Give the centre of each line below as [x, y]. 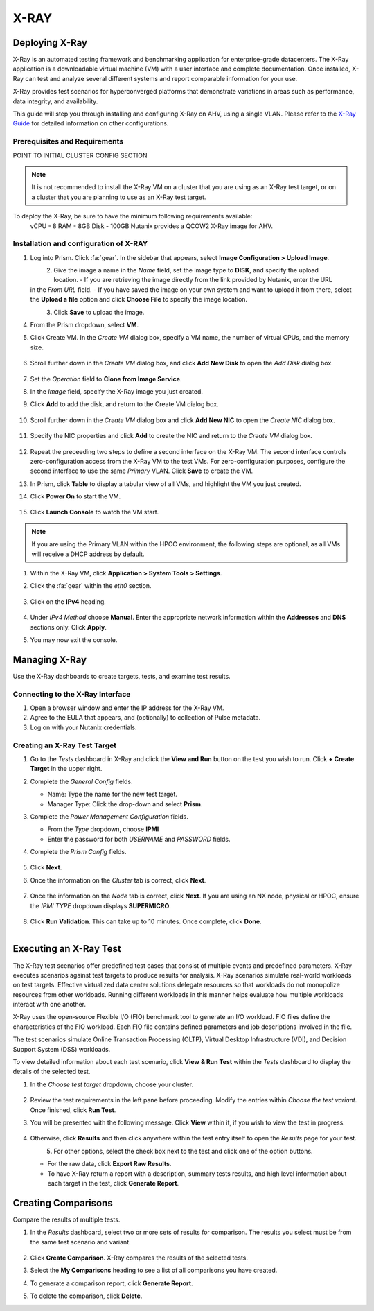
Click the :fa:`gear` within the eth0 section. [91, 586]
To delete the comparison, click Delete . [86, 1296]
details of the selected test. [52, 1072]
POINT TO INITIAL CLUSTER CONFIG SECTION [80, 155]
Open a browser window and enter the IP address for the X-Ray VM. [127, 708]
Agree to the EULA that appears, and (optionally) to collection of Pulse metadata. [145, 718]
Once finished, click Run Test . [73, 1110]
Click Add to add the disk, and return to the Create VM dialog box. [124, 404]
